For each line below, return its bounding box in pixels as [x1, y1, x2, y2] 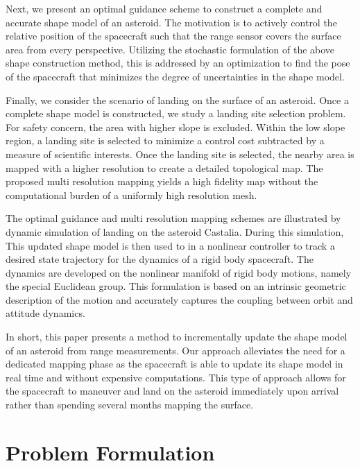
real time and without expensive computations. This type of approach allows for [6, 370, 346, 384]
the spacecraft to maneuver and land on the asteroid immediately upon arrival [6, 383, 339, 398]
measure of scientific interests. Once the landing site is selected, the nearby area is [6, 146, 354, 161]
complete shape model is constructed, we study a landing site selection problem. [6, 106, 346, 121]
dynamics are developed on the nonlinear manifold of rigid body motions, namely [6, 265, 352, 279]
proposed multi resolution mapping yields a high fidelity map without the [6, 174, 318, 189]
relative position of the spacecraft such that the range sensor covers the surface [6, 28, 341, 43]
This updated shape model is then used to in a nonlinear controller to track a [6, 238, 335, 252]
